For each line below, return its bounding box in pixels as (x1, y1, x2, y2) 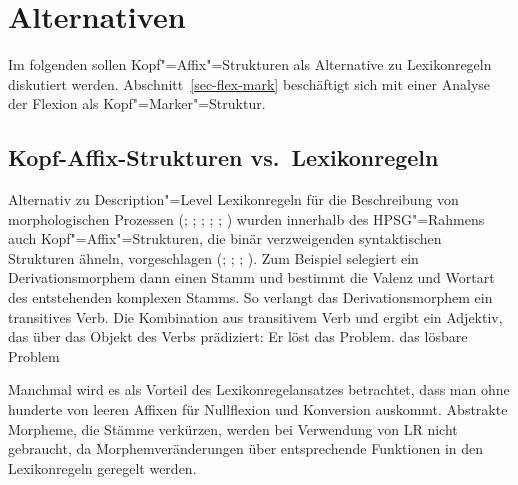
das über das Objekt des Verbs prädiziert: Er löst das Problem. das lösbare (8, 326, 468, 347)
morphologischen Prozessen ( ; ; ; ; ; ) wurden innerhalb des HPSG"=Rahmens (8, 208, 485, 229)
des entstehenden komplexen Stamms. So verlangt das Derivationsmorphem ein (8, 287, 493, 308)
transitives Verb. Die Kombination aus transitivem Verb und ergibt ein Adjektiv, (8, 306, 503, 327)
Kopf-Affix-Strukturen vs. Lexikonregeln (8, 142, 439, 173)
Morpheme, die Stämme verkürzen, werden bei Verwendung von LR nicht (8, 418, 458, 439)
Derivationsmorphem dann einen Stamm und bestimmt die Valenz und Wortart (8, 267, 495, 288)
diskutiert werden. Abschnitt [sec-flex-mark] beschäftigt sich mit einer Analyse (8, 73, 491, 94)
